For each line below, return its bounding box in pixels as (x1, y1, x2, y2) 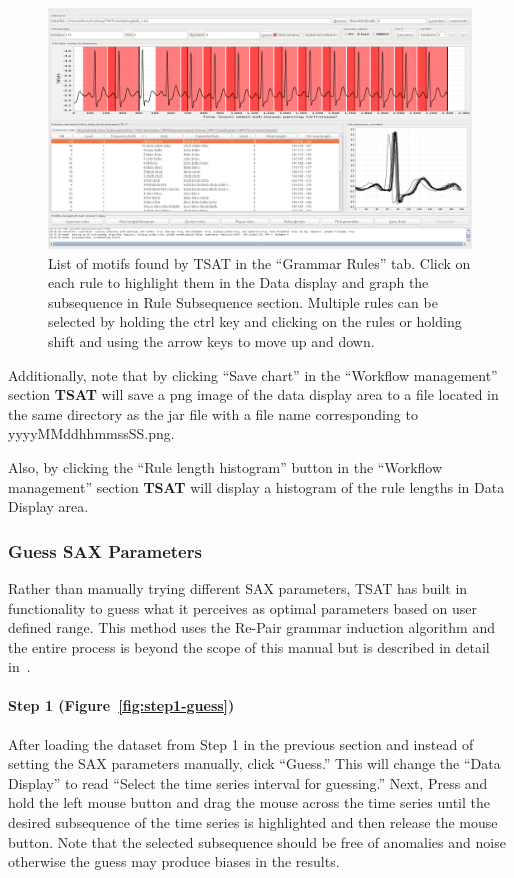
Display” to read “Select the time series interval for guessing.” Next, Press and (8, 772, 488, 793)
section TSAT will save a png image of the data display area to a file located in (8, 384, 499, 405)
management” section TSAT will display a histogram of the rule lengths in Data (8, 476, 505, 497)
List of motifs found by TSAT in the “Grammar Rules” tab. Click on (48, 252, 471, 273)
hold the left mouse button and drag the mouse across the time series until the (8, 792, 490, 813)
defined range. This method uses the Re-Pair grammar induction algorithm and (8, 617, 495, 638)
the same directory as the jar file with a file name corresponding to (8, 403, 418, 424)
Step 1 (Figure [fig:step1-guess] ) (8, 695, 235, 716)
